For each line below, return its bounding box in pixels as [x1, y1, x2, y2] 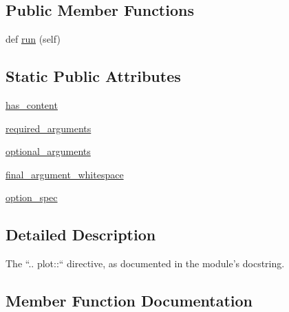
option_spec [6, 190, 58, 205]
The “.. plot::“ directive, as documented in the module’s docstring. [6, 256, 285, 271]
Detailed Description [6, 224, 156, 245]
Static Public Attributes [6, 65, 181, 87]
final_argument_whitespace [6, 167, 124, 181]
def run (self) [6, 32, 61, 46]
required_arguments [6, 121, 92, 135]
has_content [6, 98, 58, 112]
